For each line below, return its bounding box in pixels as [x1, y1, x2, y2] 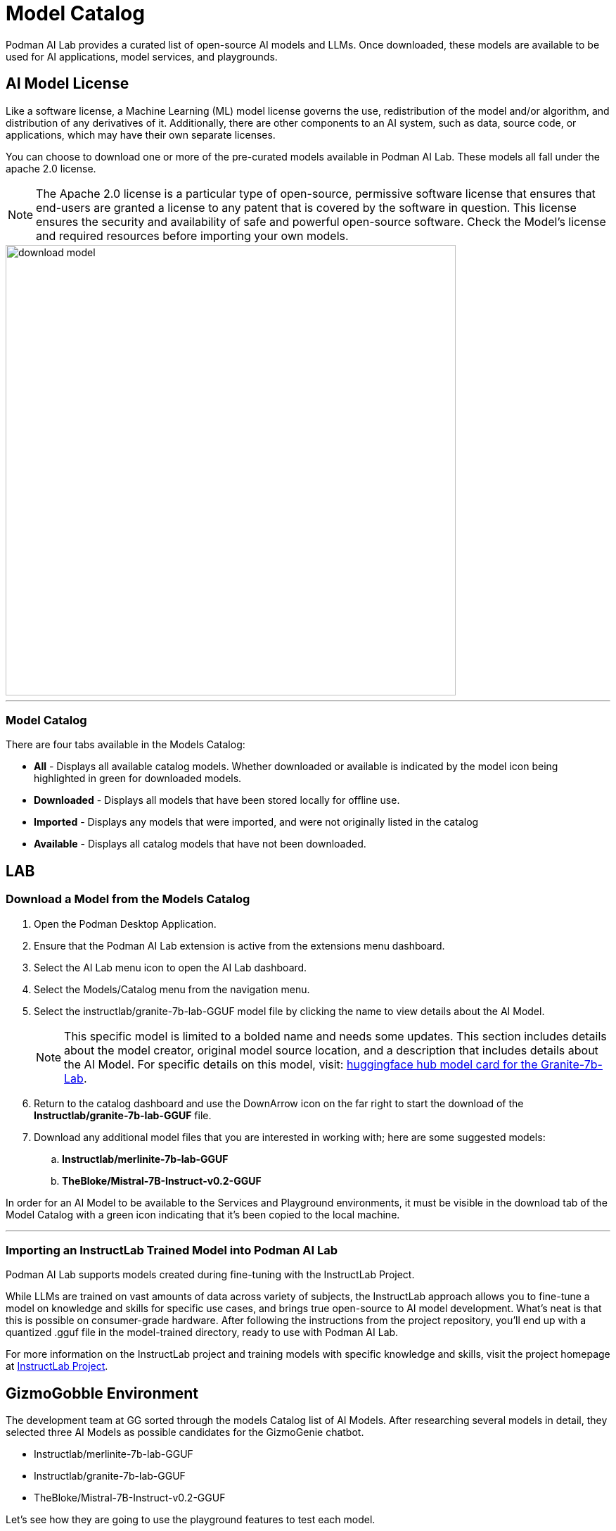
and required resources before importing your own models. [36, 228, 349, 243]
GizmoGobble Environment [6, 1384, 198, 1402]
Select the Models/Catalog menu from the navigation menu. [34, 983, 310, 995]
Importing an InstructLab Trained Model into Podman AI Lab [6, 1242, 338, 1257]
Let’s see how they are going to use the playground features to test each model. [6, 1513, 376, 1526]
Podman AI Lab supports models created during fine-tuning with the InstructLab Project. [6, 1268, 415, 1281]
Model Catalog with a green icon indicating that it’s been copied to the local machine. [6, 1208, 400, 1221]
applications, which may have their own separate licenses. [6, 128, 276, 141]
